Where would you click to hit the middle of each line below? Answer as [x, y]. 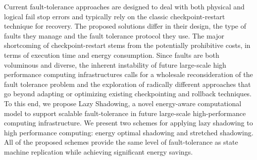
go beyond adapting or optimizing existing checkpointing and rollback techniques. [128, 94]
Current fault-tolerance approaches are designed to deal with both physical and [124, 6]
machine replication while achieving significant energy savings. [99, 151]
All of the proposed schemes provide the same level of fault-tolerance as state [121, 142]
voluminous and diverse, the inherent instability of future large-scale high [115, 64]
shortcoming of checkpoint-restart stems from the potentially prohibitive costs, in [127, 45]
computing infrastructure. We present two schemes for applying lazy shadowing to [128, 123]
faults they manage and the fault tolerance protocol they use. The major [114, 35]
